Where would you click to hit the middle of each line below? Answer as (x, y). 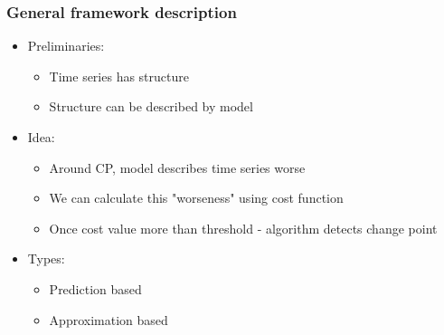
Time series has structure (119, 76)
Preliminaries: (66, 46)
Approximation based (109, 319)
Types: (46, 258)
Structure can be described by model (151, 106)
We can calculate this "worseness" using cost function (196, 198)
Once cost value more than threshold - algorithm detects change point (243, 228)
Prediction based (95, 288)
